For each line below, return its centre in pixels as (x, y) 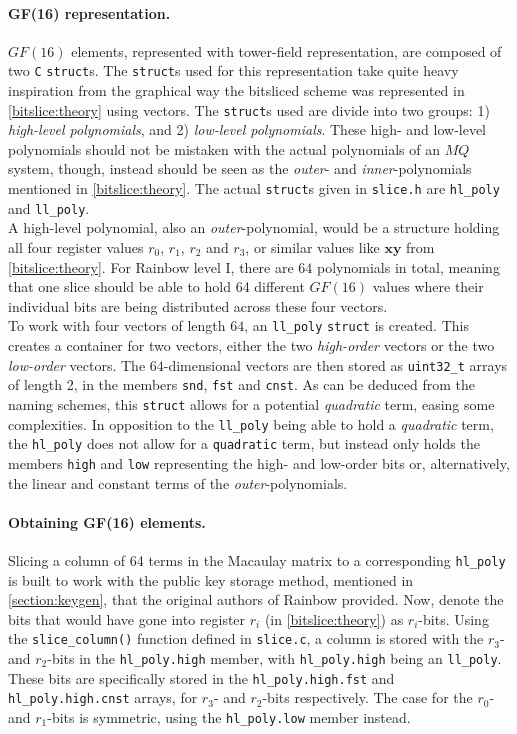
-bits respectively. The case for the (367, 697)
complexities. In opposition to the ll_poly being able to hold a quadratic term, (251, 423)
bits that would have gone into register (127, 618)
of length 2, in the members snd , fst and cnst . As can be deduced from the (241, 384)
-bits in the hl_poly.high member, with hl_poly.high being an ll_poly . (274, 658)
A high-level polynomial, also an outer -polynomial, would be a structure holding (254, 227)
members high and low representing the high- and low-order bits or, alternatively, (259, 462)
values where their (428, 286)
